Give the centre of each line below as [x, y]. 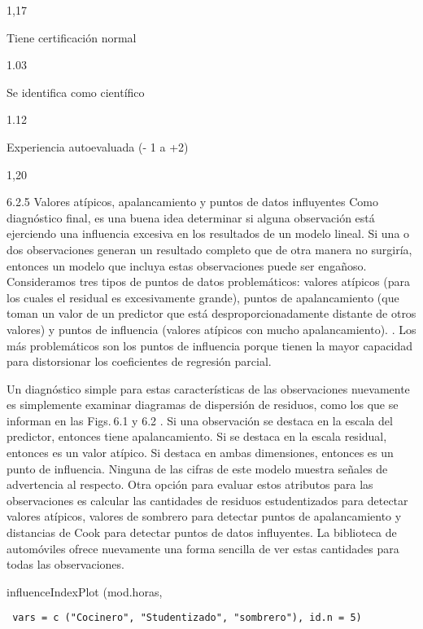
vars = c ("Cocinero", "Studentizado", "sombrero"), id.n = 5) [187, 618]
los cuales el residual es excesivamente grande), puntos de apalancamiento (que [203, 297]
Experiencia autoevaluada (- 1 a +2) [98, 146]
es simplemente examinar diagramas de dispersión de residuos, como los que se [203, 405]
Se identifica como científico [76, 92]
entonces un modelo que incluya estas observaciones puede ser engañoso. [187, 265]
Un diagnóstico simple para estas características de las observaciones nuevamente [208, 388]
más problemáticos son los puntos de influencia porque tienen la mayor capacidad [210, 345]
